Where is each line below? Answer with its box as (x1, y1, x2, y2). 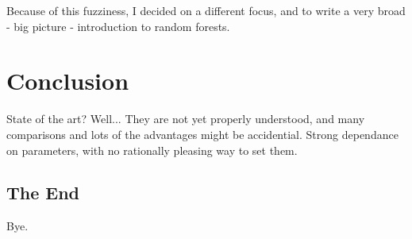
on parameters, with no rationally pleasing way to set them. (6, 141, 298, 158)
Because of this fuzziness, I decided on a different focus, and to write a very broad (6, 2, 406, 18)
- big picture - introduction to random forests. (6, 17, 230, 34)
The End (6, 180, 80, 205)
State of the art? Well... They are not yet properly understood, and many (6, 110, 365, 127)
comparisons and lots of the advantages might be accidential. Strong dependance (6, 125, 399, 142)
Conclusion (6, 64, 129, 97)
